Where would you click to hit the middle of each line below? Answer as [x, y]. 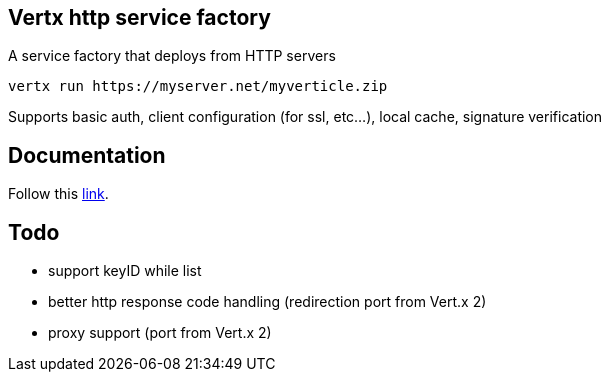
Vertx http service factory [139, 17]
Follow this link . [58, 194]
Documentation [87, 155]
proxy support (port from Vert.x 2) [160, 333]
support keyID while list [125, 271]
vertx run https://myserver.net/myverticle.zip [198, 86]
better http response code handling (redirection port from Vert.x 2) [267, 302]
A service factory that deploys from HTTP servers [172, 56]
